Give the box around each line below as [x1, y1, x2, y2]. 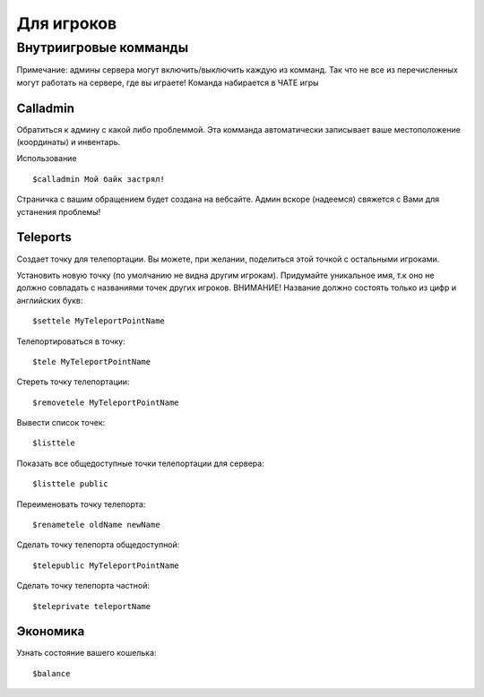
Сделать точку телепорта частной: [16, 581, 151, 591]
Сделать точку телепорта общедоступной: [16, 539, 180, 550]
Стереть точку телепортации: [16, 376, 130, 387]
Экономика [16, 624, 85, 640]
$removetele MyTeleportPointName [32, 397, 179, 408]
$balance [32, 668, 71, 678]
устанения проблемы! [16, 206, 101, 217]
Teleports [16, 229, 72, 245]
